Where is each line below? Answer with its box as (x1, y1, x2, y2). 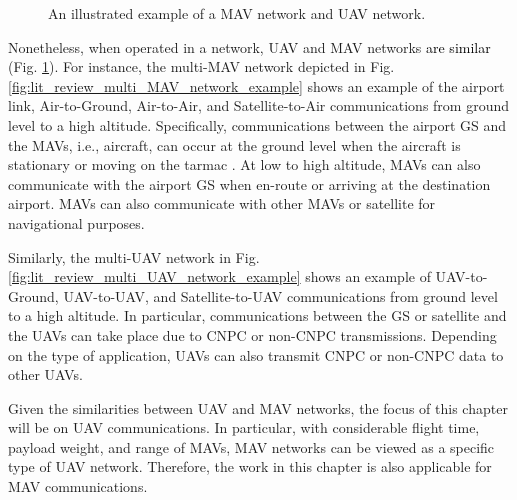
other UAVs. (8, 364, 83, 385)
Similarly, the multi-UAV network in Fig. (8, 246, 260, 267)
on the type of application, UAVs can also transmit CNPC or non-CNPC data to (8, 344, 504, 365)
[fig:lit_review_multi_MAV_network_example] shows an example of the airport (8, 75, 505, 96)
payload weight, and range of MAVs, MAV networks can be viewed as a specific (8, 436, 495, 457)
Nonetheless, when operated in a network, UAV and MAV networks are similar (8, 36, 491, 57)
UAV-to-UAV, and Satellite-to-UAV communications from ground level (63, 285, 498, 306)
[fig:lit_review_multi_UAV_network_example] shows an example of (8, 266, 431, 287)
